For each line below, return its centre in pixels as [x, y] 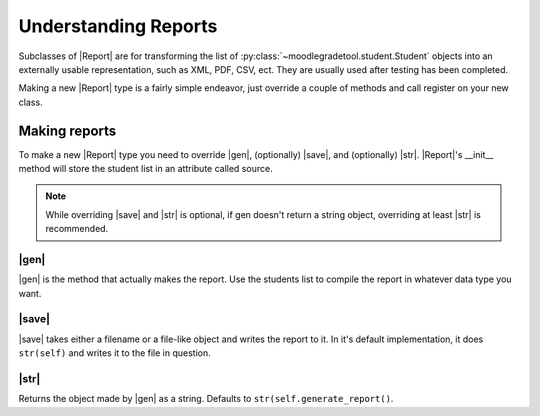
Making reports [67, 130]
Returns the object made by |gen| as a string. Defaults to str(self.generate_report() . [206, 399]
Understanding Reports [118, 26]
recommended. [77, 229]
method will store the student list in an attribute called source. [146, 169]
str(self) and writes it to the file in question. [115, 353]
